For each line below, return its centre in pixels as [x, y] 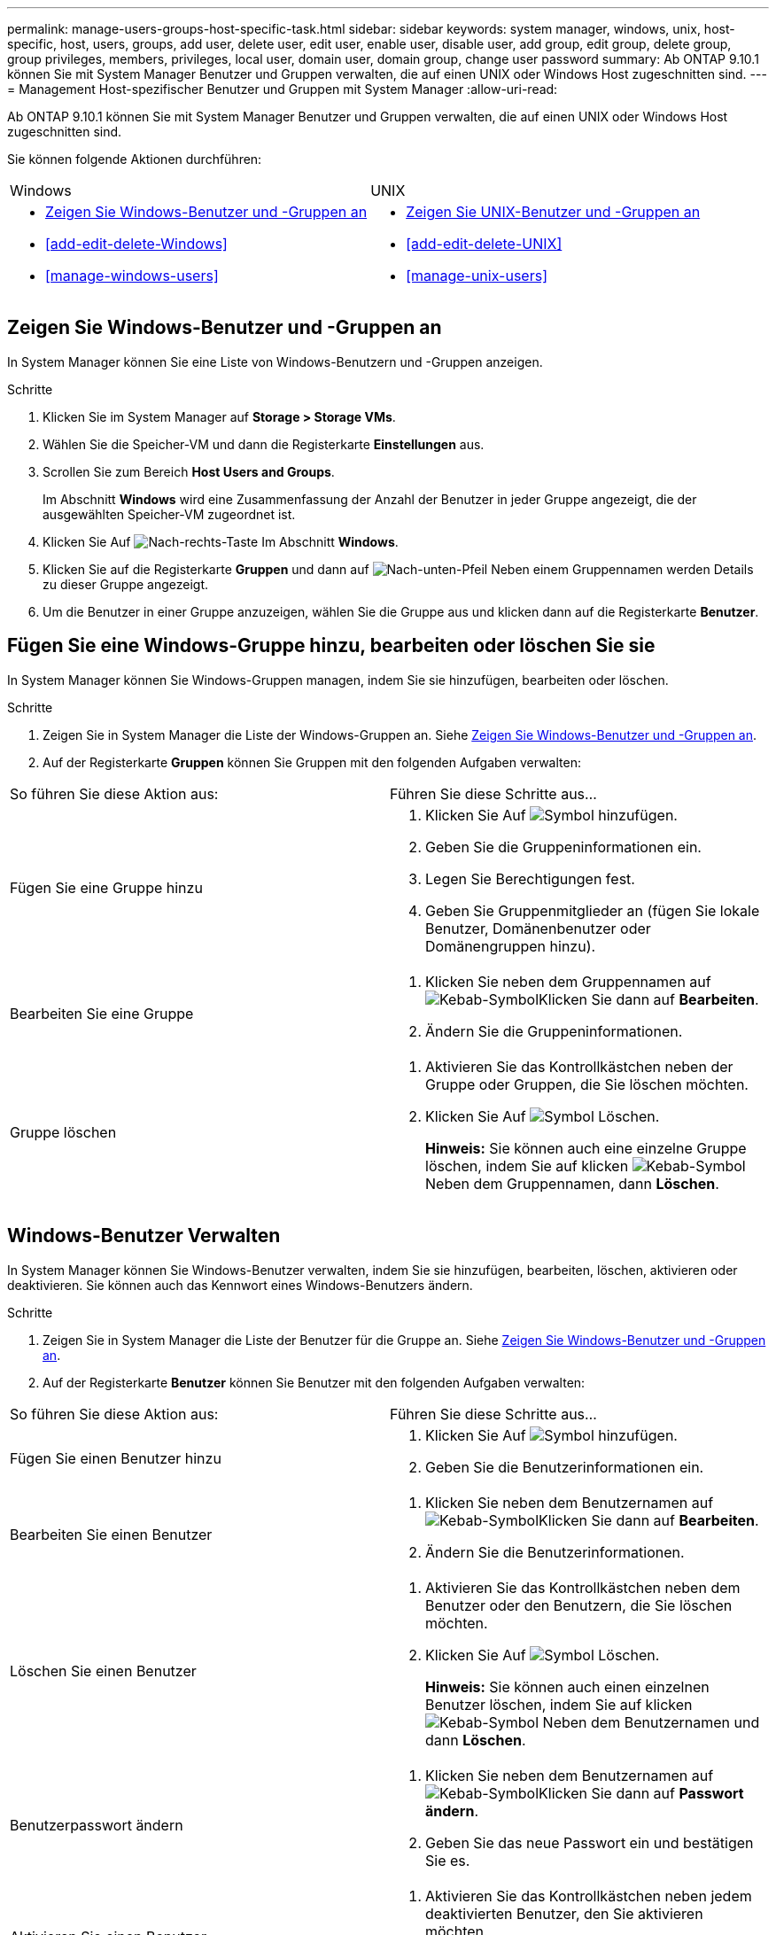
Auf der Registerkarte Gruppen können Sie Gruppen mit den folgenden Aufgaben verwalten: [312, 762]
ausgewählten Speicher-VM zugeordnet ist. [169, 514]
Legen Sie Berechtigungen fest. [530, 878]
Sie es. [448, 1860]
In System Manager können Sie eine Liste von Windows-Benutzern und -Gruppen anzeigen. [275, 361]
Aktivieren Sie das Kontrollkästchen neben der [579, 1066]
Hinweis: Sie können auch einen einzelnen [567, 1686]
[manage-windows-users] [132, 276]
